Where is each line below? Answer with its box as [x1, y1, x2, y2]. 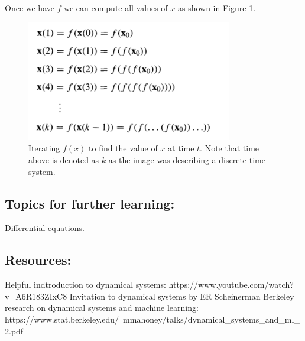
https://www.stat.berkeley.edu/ [5, 313, 119, 325]
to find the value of [89, 142, 158, 154]
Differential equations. [5, 222, 85, 234]
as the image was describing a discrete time [108, 153, 265, 165]
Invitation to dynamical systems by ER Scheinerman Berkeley [69, 290, 294, 302]
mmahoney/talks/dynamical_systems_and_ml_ [123, 313, 300, 325]
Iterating [28, 142, 60, 154]
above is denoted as [28, 153, 99, 165]
